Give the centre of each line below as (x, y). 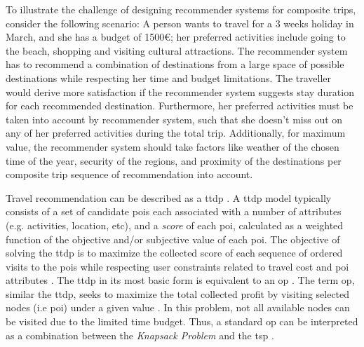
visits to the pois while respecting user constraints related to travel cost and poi (177, 266)
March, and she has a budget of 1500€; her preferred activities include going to (176, 37)
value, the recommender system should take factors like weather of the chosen (173, 146)
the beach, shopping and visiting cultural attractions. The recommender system (177, 50)
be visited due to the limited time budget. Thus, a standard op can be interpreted (182, 321)
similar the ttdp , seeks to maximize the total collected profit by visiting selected (178, 293)
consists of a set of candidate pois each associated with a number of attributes (174, 211)
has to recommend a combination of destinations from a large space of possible (175, 64)
